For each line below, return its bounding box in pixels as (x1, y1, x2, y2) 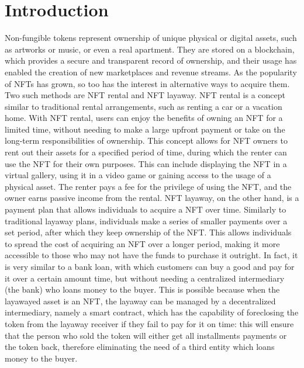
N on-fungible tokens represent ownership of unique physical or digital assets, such (5, 32, 297, 44)
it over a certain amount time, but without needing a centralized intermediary (5, 272, 285, 284)
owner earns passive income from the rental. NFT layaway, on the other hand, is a (5, 192, 299, 204)
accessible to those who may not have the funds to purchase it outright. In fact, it (5, 249, 298, 261)
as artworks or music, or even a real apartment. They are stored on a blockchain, (5, 43, 295, 55)
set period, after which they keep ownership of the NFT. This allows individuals (5, 226, 292, 238)
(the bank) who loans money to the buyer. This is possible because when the (5, 283, 280, 296)
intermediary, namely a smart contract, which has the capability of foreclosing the (5, 306, 299, 318)
